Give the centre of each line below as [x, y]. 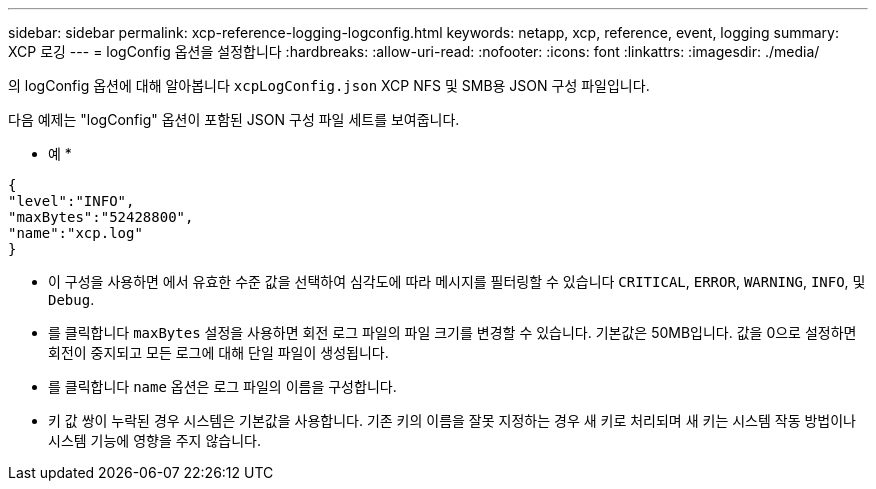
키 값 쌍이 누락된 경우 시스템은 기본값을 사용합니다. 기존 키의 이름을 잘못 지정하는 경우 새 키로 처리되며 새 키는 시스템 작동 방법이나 [452, 420]
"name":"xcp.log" [75, 233]
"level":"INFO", [71, 201]
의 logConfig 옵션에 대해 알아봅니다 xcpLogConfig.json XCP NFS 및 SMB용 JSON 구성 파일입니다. [329, 85]
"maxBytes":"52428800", [101, 217]
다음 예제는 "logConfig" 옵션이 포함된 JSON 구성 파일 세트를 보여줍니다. [234, 119]
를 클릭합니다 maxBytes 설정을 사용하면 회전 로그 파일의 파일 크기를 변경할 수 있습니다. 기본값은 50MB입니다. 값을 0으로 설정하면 [452, 332]
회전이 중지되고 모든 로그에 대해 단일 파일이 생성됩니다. [218, 352]
